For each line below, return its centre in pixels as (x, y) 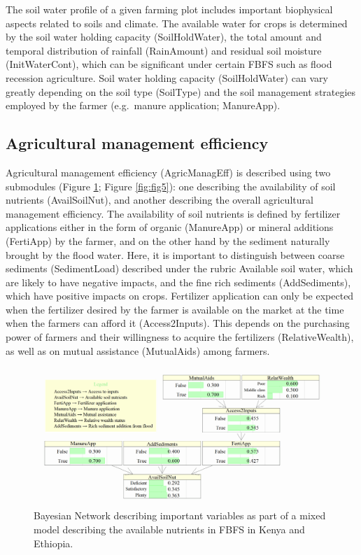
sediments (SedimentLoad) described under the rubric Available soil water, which (179, 268)
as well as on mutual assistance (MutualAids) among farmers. (138, 350)
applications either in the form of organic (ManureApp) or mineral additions (170, 227)
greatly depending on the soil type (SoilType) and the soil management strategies (181, 91)
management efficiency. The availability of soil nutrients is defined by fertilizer (173, 213)
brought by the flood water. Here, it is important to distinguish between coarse (175, 254)
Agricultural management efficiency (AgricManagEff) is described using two (168, 172)
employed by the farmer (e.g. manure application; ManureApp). (143, 105)
